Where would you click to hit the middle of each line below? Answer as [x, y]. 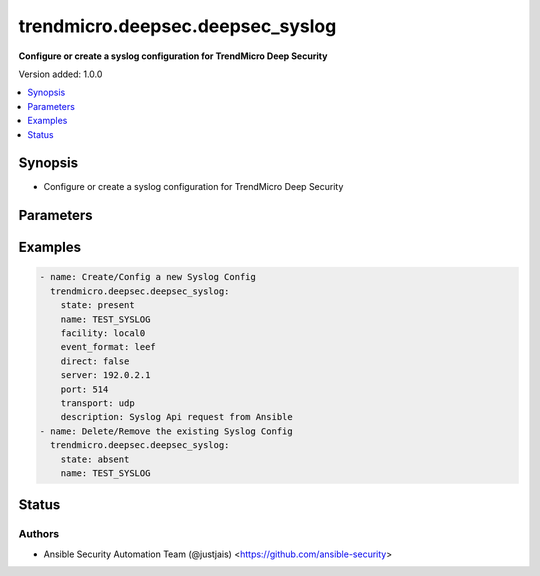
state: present [97, 305]
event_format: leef [108, 347]
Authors [39, 534]
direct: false [95, 361]
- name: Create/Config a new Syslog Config [148, 277]
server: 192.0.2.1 [105, 375]
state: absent [95, 459]
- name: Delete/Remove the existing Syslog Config [166, 431]
